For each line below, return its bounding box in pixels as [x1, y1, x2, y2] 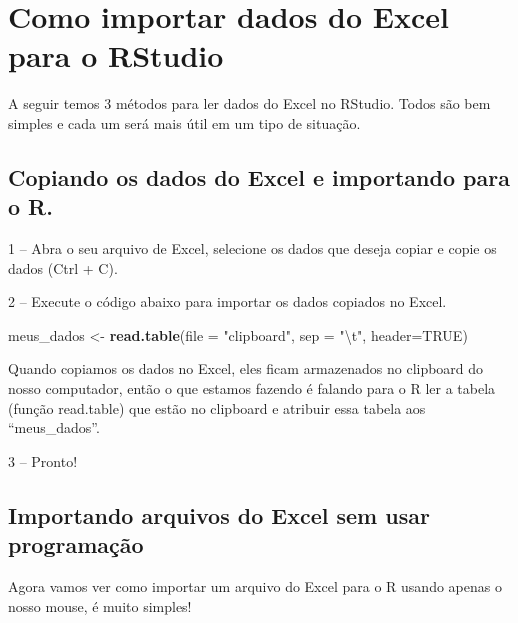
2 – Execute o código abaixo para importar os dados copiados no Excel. [8, 291, 447, 312]
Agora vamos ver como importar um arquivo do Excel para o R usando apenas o [8, 576, 502, 597]
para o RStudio [8, 35, 224, 76]
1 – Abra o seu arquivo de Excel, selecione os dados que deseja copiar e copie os [8, 238, 497, 259]
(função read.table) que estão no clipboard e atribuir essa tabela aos [8, 397, 426, 418]
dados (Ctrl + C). [8, 257, 118, 278]
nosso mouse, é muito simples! [8, 595, 192, 616]
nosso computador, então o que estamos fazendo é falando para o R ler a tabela [8, 378, 496, 399]
